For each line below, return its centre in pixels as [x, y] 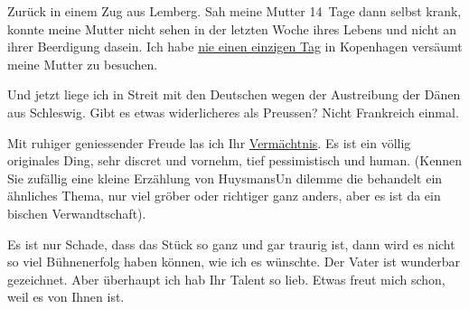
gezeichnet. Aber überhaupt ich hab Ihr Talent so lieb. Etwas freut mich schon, [226, 279]
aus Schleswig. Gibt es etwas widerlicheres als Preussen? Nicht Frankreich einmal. [233, 112]
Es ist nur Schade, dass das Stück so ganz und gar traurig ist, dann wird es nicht [231, 243]
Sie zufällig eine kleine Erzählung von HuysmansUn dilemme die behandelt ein [225, 178]
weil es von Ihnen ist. [66, 297]
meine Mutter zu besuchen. [83, 64]
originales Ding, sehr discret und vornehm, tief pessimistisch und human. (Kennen [234, 160]
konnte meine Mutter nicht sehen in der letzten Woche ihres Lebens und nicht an [232, 28]
